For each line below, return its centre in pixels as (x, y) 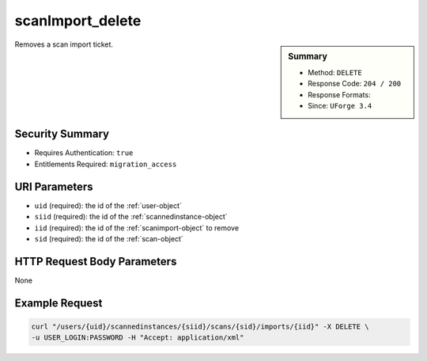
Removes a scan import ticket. (64, 44)
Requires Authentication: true (84, 153)
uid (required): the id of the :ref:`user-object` (108, 205)
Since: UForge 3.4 (340, 105)
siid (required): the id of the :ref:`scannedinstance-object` (131, 217)
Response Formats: (339, 94)
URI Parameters (54, 186)
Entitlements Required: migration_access (106, 164)
